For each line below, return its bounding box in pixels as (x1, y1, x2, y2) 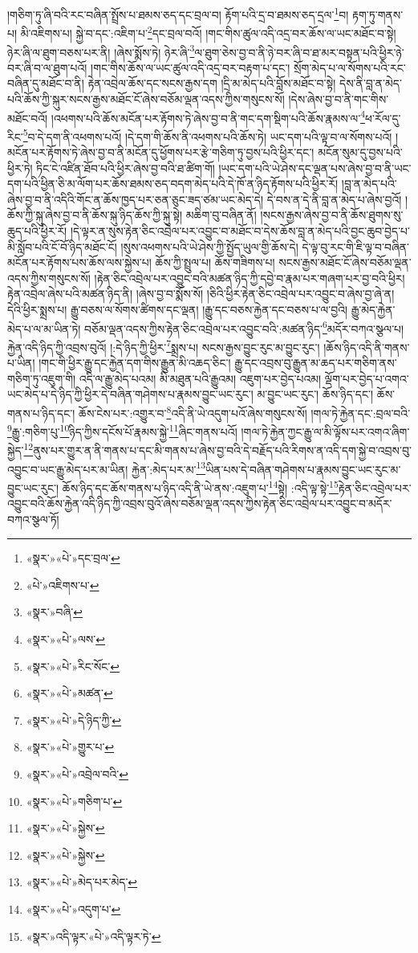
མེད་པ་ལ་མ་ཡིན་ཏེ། (7, 320, 81, 337)
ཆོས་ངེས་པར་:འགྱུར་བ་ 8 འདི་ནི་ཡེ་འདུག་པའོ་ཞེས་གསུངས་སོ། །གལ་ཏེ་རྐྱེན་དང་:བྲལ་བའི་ (78, 402, 411, 421)
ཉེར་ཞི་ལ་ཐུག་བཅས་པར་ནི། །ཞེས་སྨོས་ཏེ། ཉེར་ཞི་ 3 (7, 41, 195, 60)
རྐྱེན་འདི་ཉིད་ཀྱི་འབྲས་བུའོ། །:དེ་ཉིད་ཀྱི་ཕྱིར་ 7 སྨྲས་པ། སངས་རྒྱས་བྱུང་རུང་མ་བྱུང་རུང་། (7, 336, 320, 355)
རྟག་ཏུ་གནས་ (352, 6, 404, 22)
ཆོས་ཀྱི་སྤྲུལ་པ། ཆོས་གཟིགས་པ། (155, 254, 275, 271)
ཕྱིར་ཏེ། (7, 159, 33, 176)
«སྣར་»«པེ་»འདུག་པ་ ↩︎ (26, 901, 121, 917)
